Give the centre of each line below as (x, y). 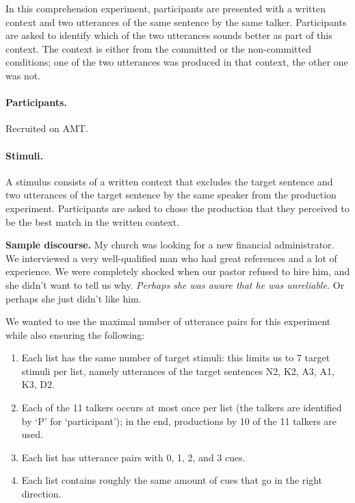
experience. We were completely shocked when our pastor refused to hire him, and (178, 271)
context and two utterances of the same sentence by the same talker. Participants (176, 22)
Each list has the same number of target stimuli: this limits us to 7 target (176, 358)
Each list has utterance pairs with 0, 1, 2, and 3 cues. (133, 457)
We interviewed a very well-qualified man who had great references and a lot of (171, 258)
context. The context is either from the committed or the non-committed (158, 48)
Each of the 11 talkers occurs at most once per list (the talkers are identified (182, 408)
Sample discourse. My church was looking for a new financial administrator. (170, 245)
